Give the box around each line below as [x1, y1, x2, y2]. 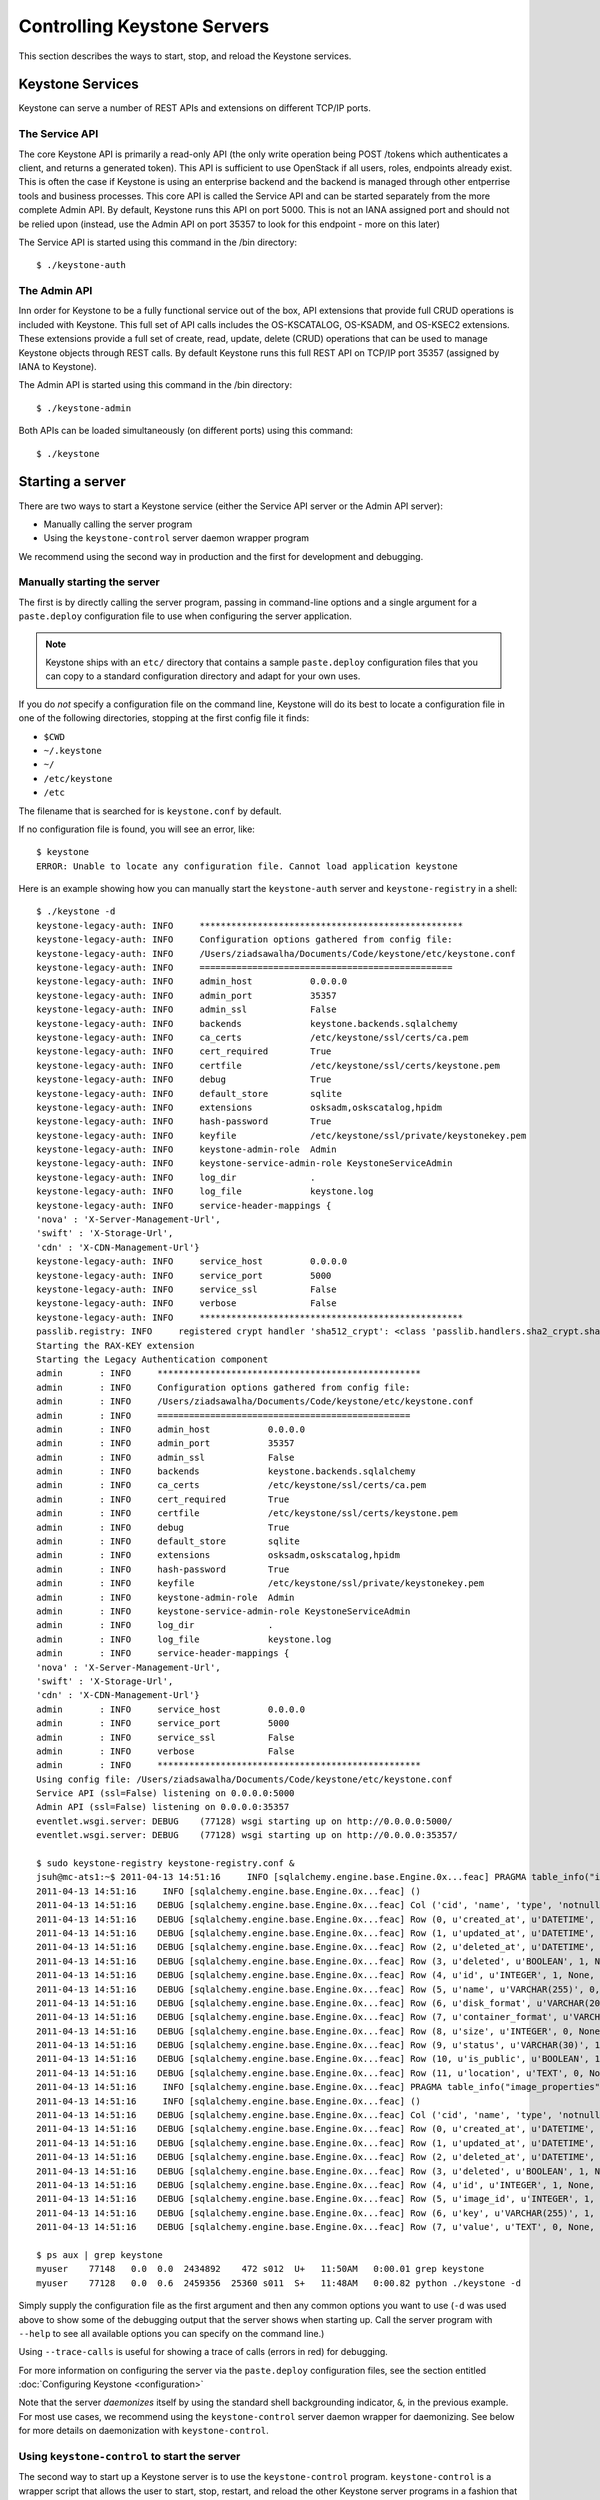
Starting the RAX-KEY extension [36, 1340, 195, 1351]
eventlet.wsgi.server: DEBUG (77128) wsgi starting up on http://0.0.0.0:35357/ [36, 1830, 459, 1841]
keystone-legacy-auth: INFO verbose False [36, 1298, 337, 1309]
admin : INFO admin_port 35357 [36, 1438, 295, 1449]
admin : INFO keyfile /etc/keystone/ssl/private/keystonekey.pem [36, 1578, 485, 1589]
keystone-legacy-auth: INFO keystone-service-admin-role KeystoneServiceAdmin [36, 1158, 453, 1169]
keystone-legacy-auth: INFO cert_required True [36, 1046, 332, 1057]
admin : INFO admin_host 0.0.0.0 [36, 1423, 305, 1435]
